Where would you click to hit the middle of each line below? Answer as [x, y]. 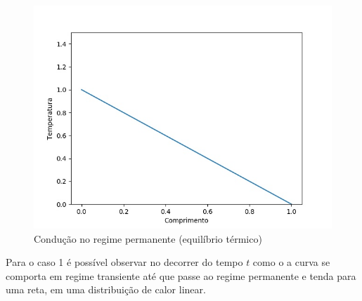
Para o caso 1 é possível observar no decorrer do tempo [124, 262]
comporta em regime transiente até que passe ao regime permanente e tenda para [181, 275]
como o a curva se [291, 262]
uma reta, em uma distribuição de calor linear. [106, 289]
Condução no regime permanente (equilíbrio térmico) [148, 238]
